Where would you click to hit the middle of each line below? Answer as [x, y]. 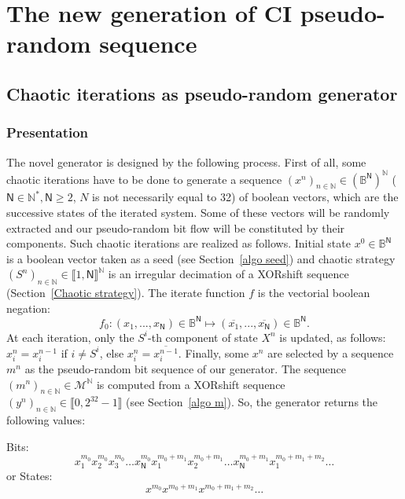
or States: [29, 475]
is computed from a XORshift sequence [191, 384]
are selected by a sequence [331, 352]
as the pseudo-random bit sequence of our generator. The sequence [186, 368]
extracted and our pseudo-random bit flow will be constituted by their [176, 227]
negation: [29, 308]
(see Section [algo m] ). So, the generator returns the [252, 402]
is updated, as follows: [333, 337]
